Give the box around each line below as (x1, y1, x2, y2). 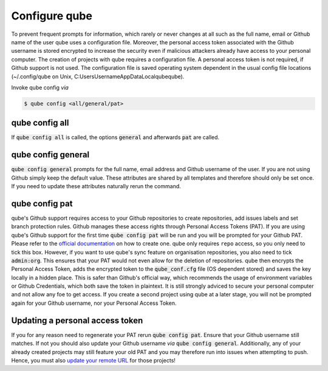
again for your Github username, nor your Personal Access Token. (11, 299, 177, 307)
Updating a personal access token (11, 315, 143, 325)
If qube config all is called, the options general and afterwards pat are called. (11, 134, 220, 141)
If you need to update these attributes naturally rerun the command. (11, 183, 182, 190)
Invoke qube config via (11, 84, 69, 91)
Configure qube (11, 9, 92, 22)
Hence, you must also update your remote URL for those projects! (11, 356, 176, 364)
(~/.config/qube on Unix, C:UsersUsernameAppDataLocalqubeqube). (11, 73, 185, 80)
